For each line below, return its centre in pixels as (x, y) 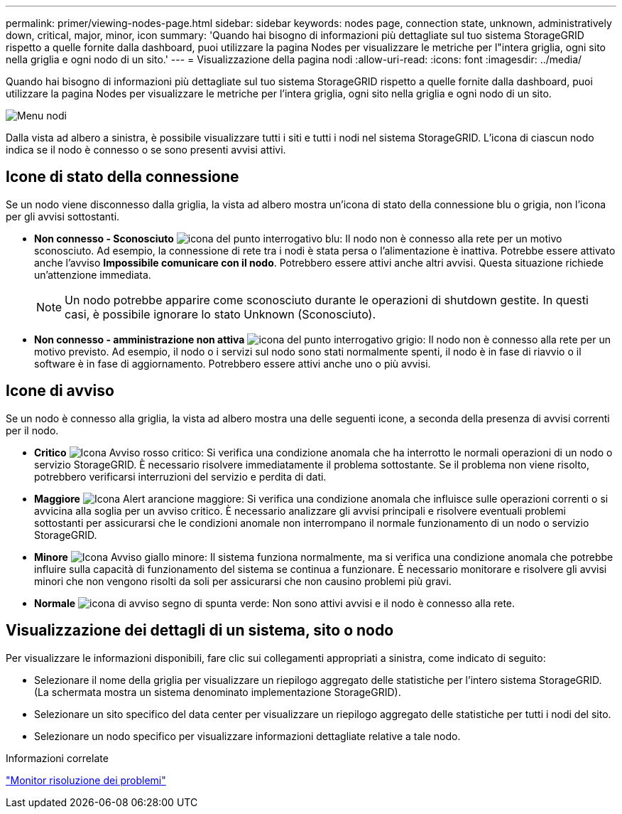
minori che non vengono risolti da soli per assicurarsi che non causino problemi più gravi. (243, 581)
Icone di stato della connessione (122, 177)
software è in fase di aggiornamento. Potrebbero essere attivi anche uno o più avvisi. (233, 363)
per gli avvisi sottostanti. (63, 216)
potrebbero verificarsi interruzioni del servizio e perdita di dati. (180, 476)
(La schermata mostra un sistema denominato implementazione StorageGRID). (218, 692)
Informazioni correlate (57, 758)
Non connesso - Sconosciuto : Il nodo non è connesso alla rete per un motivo (298, 238)
